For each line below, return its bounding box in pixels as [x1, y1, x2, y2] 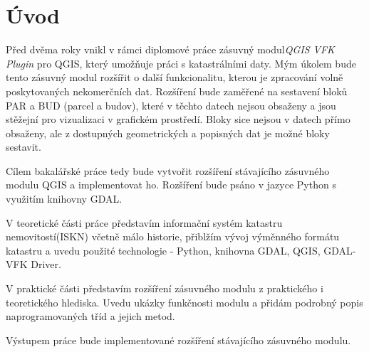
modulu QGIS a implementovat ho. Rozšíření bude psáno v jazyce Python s [6, 177, 336, 192]
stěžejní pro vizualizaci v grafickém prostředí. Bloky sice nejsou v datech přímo [6, 112, 350, 127]
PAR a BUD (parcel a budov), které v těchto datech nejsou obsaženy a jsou [6, 97, 336, 112]
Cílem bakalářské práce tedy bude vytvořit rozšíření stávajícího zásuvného [6, 163, 330, 178]
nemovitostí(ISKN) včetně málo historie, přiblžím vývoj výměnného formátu [6, 229, 340, 244]
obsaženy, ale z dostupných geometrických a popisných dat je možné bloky [6, 125, 330, 140]
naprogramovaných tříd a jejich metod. [6, 309, 175, 324]
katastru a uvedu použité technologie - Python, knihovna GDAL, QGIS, [6, 242, 321, 257]
